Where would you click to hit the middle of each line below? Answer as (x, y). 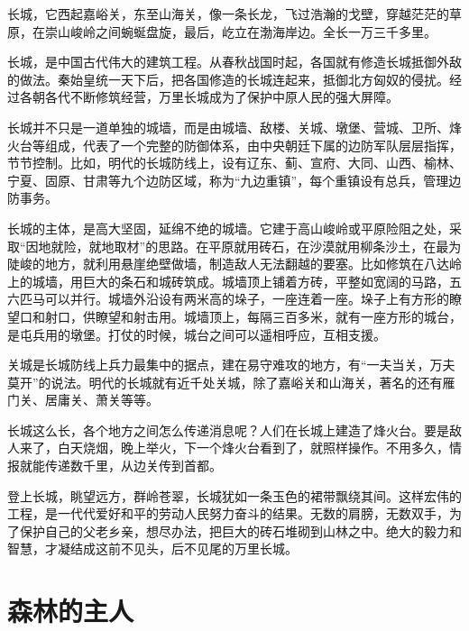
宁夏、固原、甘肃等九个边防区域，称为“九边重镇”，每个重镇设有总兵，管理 (228, 180)
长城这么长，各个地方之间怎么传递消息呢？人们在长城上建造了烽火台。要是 (228, 430)
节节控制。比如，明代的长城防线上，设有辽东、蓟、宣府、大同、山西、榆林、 (234, 163)
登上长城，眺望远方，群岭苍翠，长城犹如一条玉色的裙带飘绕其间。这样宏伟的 (234, 495)
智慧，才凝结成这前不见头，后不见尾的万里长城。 (152, 549)
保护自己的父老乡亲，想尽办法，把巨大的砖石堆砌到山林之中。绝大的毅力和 (240, 530)
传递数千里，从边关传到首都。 (133, 466)
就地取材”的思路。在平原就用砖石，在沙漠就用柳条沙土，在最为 (275, 246)
